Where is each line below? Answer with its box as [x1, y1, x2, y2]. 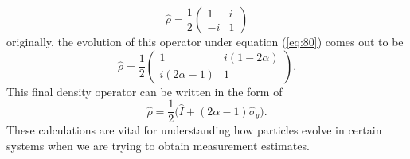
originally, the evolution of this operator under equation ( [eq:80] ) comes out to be [6, 33, 404, 49]
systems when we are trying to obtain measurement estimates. [6, 137, 310, 153]
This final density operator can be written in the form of [6, 83, 283, 99]
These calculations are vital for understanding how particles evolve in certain [6, 122, 382, 138]
